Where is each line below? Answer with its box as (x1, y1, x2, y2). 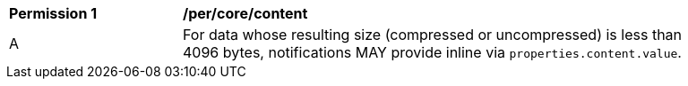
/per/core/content (183, 4, 308, 22)
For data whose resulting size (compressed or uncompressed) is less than (183, 26, 683, 43)
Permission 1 (9, 4, 98, 22)
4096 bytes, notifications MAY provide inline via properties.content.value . (183, 43, 682, 61)
